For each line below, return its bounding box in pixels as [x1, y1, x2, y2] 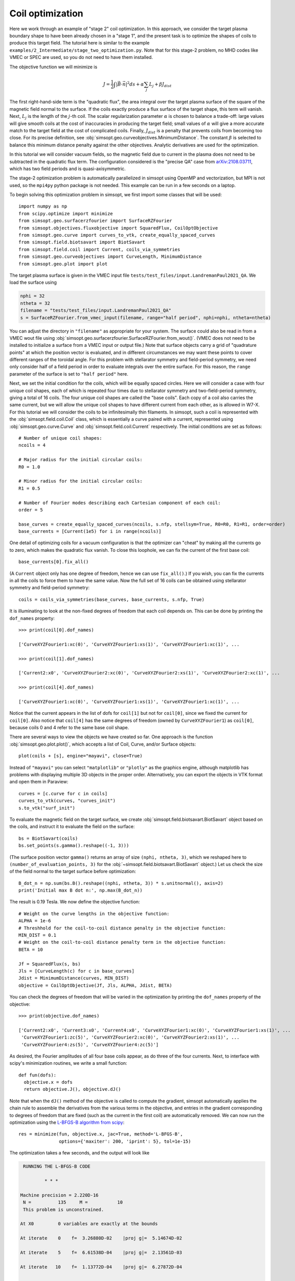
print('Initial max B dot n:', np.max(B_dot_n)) [18, 887, 143, 894]
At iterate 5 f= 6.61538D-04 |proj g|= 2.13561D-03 [20, 1249, 183, 1255]
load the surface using [9, 279, 57, 285]
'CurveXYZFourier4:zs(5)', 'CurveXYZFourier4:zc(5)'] [21, 1042, 159, 1047]
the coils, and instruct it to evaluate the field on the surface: [9, 823, 135, 830]
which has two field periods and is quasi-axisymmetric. [9, 166, 126, 172]
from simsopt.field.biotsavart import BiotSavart [18, 239, 146, 245]
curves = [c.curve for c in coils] [18, 791, 108, 796]
